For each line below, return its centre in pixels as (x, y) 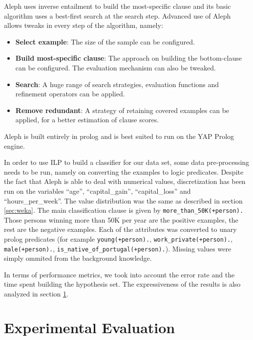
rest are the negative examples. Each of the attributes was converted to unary (120, 229)
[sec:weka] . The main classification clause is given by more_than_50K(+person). (124, 210)
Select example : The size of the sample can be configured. (105, 41)
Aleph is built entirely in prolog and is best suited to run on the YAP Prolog (119, 136)
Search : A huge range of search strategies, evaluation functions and (117, 84)
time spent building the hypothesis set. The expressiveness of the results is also (122, 284)
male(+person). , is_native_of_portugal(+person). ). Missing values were (118, 248)
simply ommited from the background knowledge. (78, 258)
